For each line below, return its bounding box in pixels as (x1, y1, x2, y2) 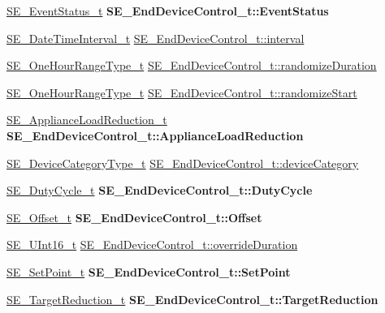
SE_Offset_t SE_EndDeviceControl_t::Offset (6, 208, 262, 225)
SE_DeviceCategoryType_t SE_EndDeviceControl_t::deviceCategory (6, 154, 359, 171)
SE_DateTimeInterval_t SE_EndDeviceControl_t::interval (6, 29, 305, 46)
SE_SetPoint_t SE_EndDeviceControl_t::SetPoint (6, 263, 291, 280)
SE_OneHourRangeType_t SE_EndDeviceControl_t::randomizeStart (6, 84, 357, 101)
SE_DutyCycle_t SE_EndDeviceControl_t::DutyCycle (6, 182, 313, 199)
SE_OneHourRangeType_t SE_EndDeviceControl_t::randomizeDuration (6, 57, 377, 74)
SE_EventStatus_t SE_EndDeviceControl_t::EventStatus (6, 2, 329, 19)
